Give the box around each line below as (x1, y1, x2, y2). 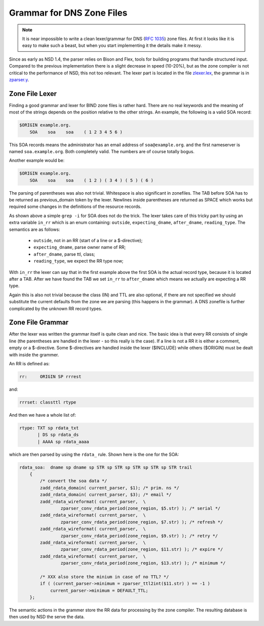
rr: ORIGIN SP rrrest (19, 374, 82, 379)
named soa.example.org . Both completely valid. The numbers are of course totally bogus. (9, 148, 195, 154)
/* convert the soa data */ (40, 478, 108, 484)
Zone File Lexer (9, 89, 57, 98)
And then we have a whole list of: (9, 412, 76, 418)
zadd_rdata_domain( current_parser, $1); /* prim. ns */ (40, 485, 179, 491)
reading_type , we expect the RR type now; (33, 258, 124, 264)
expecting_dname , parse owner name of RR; (33, 245, 126, 250)
